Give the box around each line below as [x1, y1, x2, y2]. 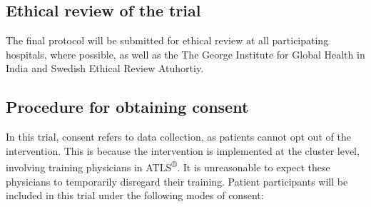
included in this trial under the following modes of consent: [6, 188, 264, 203]
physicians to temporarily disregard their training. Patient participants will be [6, 173, 348, 188]
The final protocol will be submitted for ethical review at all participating [6, 33, 329, 48]
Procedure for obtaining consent [6, 96, 249, 118]
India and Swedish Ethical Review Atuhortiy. [6, 61, 204, 76]
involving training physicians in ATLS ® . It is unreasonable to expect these [6, 158, 330, 175]
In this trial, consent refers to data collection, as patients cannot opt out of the [6, 129, 351, 144]
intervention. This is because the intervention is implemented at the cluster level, [6, 143, 360, 158]
